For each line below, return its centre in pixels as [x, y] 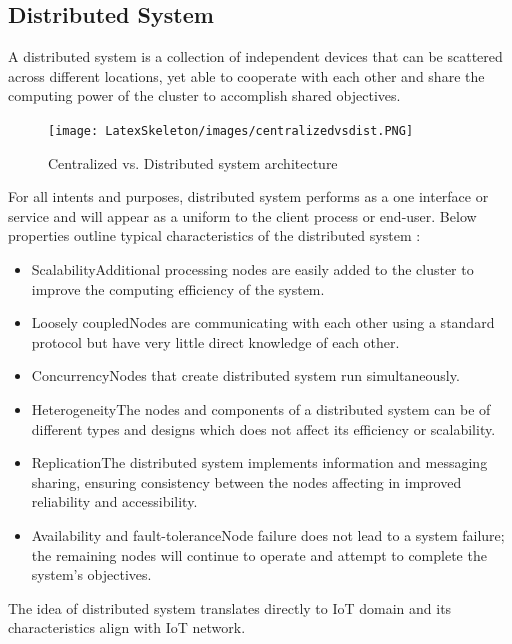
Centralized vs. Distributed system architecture [193, 162]
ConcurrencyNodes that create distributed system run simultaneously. [245, 375]
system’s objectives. [91, 574]
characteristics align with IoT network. [127, 627]
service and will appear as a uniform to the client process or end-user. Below [242, 215]
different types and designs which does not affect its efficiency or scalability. [263, 428]
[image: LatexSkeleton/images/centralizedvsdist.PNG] [231, 130]
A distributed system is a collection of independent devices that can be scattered [255, 56]
